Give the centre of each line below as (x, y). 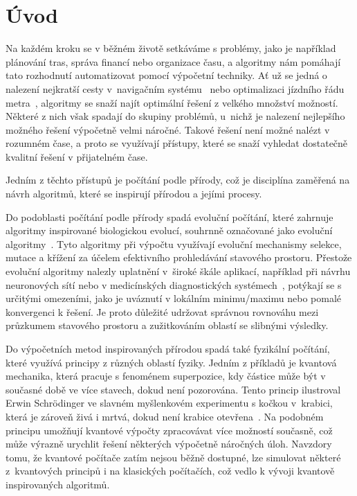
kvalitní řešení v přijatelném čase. (77, 156)
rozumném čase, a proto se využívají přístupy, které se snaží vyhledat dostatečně (177, 143)
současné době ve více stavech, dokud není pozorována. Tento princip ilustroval (173, 389)
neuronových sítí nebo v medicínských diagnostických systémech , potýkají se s (174, 284)
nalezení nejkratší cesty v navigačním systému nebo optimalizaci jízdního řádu (175, 88)
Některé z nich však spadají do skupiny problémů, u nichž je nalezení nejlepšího (175, 116)
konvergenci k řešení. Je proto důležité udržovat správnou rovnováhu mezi (162, 311)
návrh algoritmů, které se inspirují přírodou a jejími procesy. (134, 194)
